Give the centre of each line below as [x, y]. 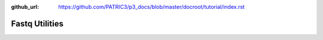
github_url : [25, 7]
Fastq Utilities [37, 24]
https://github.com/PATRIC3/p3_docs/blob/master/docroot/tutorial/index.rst [152, 7]
